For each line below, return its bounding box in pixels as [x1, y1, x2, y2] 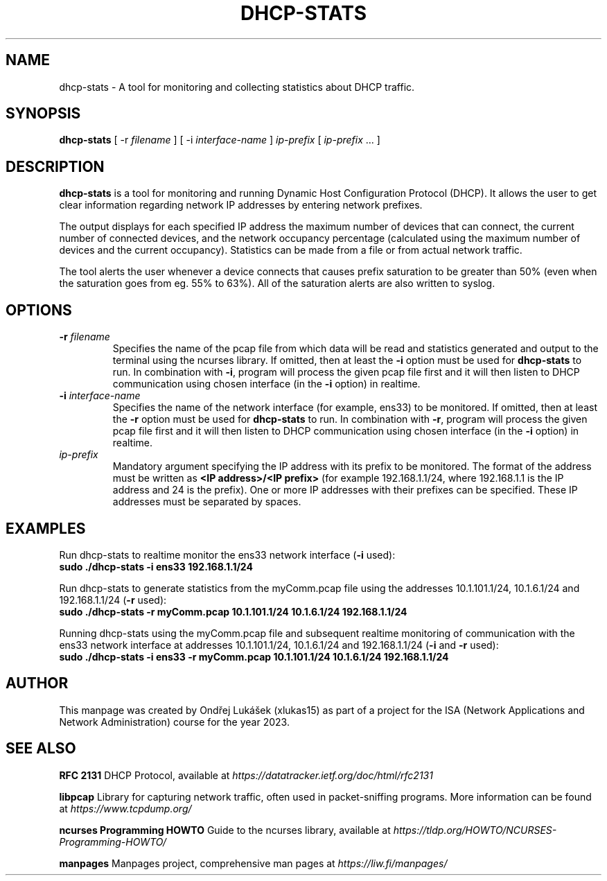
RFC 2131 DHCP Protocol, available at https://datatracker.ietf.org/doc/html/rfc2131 [59, 769, 433, 781]
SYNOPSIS [6, 105, 81, 123]
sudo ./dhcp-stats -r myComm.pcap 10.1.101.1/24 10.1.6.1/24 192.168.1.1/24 [59, 605, 407, 618]
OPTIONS [6, 301, 72, 319]
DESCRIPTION [6, 157, 105, 175]
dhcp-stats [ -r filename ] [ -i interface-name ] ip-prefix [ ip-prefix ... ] [59, 134, 380, 146]
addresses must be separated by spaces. [112, 496, 301, 508]
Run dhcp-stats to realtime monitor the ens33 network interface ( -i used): [59, 548, 396, 561]
